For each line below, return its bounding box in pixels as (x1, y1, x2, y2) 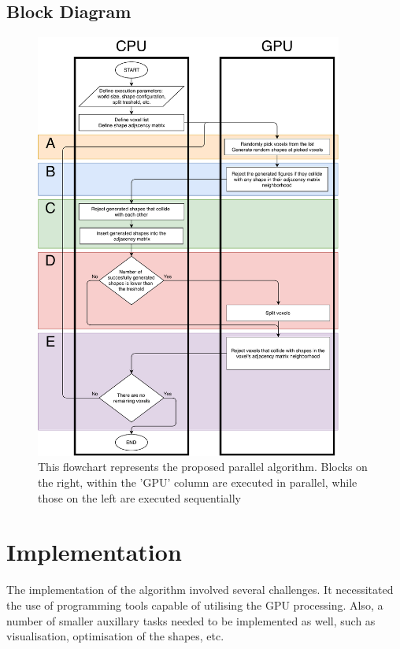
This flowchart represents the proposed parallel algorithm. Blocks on (38, 458, 368, 475)
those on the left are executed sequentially (38, 489, 242, 506)
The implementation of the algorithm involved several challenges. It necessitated (6, 581, 394, 598)
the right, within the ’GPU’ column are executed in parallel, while (38, 474, 357, 491)
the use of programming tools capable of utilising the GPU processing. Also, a (6, 596, 383, 613)
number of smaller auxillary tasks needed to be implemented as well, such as (6, 612, 376, 629)
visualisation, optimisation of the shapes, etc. (6, 628, 224, 644)
